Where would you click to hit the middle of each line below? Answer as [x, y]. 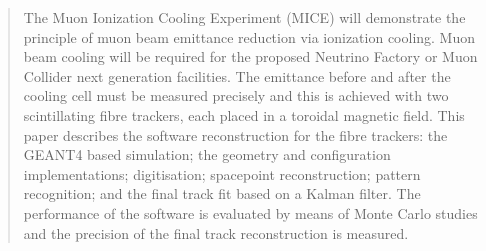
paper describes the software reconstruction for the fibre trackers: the [235, 134]
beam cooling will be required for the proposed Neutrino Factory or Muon [250, 56]
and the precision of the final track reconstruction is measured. [216, 232]
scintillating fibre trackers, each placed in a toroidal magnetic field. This [244, 114]
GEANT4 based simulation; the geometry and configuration [207, 154]
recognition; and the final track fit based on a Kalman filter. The [222, 193]
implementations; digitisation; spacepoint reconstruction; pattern [222, 173]
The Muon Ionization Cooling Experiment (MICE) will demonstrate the [244, 17]
